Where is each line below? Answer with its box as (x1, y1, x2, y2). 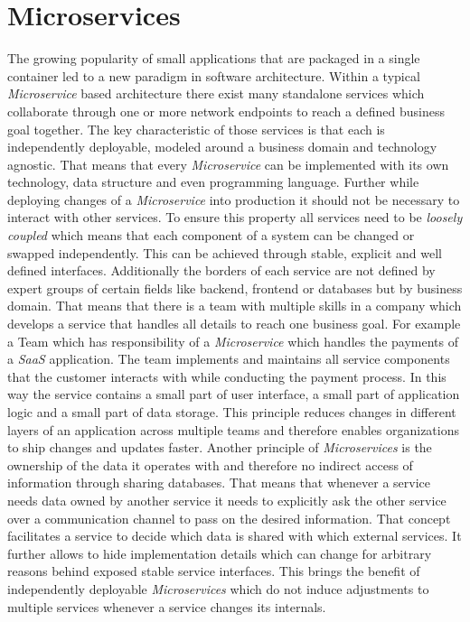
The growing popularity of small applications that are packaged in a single (7, 49, 420, 68)
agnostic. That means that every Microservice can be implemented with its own (7, 154, 449, 173)
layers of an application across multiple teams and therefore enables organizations (7, 420, 459, 439)
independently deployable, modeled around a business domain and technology (7, 137, 437, 156)
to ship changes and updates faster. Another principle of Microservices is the (7, 438, 432, 457)
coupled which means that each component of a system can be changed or (7, 226, 415, 245)
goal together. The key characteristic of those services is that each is (7, 119, 385, 138)
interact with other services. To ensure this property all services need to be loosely (7, 208, 463, 227)
